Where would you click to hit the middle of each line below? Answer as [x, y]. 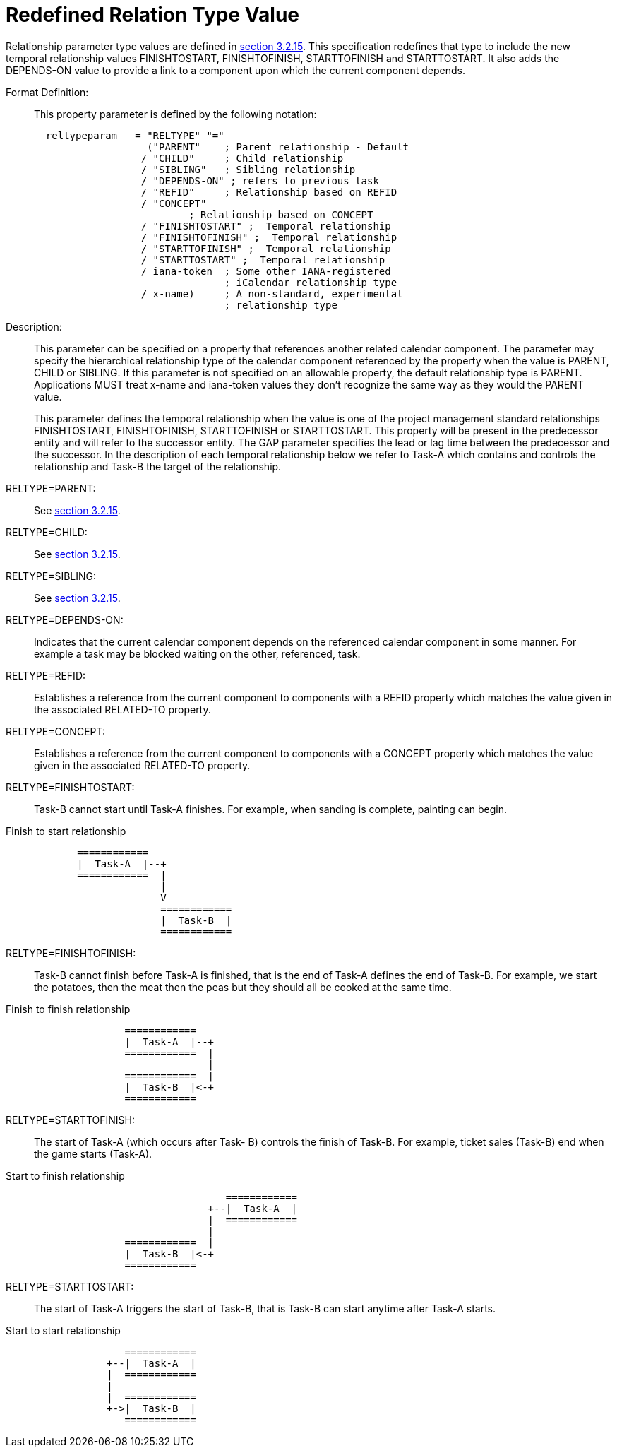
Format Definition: [47, 92]
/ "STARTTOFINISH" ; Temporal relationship [266, 248]
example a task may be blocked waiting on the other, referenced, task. [197, 653]
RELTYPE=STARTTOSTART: [70, 1286]
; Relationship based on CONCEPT [281, 214]
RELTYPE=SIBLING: [51, 576]
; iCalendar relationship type [311, 282]
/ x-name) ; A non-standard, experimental [272, 293]
